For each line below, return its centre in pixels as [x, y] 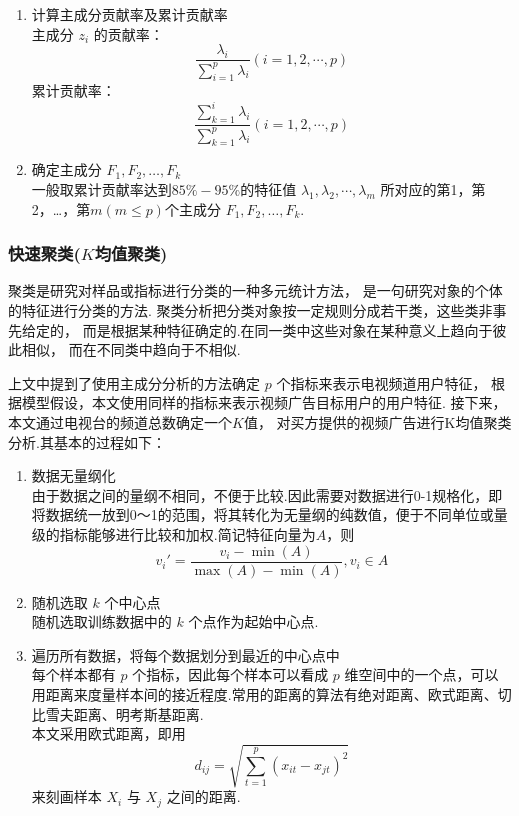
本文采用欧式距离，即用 [108, 733]
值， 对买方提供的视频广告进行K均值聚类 [377, 422]
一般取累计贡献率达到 [101, 189]
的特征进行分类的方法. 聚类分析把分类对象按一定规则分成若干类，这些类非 [250, 310]
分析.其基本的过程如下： [87, 441]
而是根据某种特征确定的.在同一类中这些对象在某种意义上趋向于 [287, 329]
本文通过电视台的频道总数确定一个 [120, 422]
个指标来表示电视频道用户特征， [381, 382]
